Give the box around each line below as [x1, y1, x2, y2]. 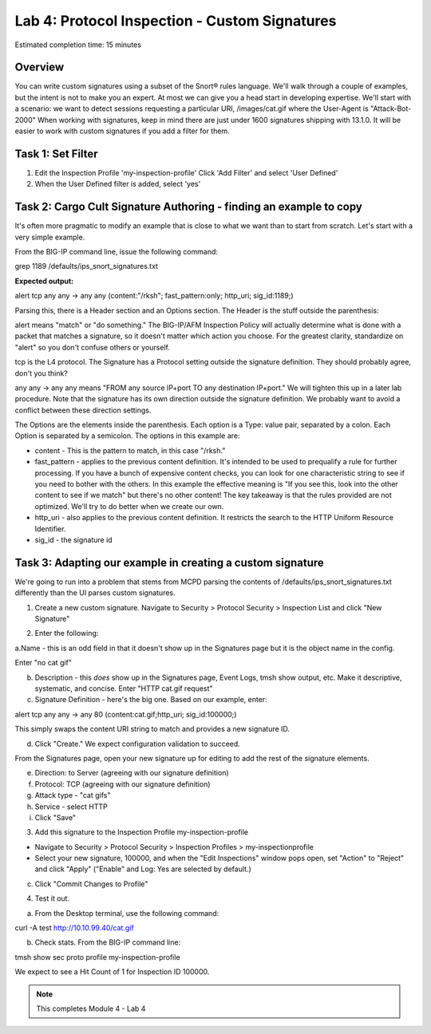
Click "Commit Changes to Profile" [34, 878, 148, 889]
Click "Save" [34, 812, 76, 822]
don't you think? [14, 368, 68, 378]
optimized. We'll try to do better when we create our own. [34, 501, 224, 511]
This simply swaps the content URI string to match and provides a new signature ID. [14, 724, 291, 734]
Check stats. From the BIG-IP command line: [34, 937, 181, 947]
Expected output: [14, 276, 74, 286]
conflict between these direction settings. [14, 405, 152, 415]
